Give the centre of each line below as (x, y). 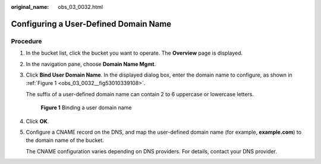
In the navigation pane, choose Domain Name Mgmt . (91, 64)
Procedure (26, 41)
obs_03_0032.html (81, 7)
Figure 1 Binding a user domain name (86, 108)
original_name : (30, 7)
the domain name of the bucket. (65, 140)
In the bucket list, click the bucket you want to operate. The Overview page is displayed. (134, 53)
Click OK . (37, 121)
